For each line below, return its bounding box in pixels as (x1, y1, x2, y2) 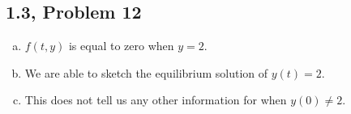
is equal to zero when (68, 37, 174, 54)
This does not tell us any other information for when (24, 91, 287, 108)
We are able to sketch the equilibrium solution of (24, 64, 268, 81)
